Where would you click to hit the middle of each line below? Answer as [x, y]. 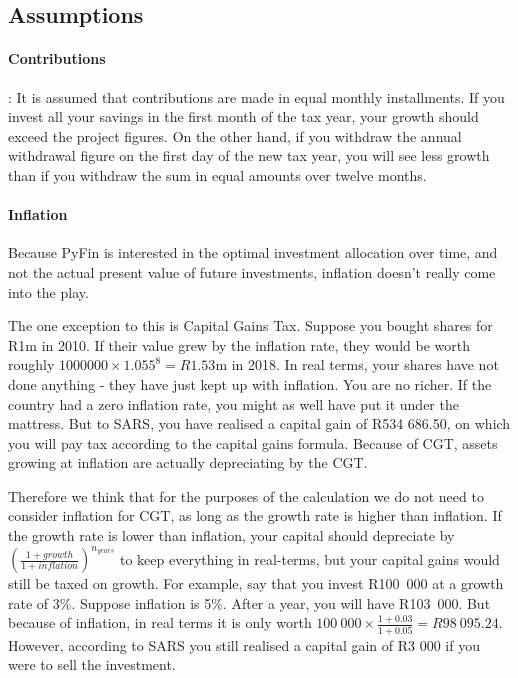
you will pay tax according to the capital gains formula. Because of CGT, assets [253, 442]
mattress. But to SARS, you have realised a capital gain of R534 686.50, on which [259, 423]
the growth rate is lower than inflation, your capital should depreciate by [231, 535]
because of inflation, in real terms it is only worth [160, 622]
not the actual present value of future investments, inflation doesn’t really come [252, 271]
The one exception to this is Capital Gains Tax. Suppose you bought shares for [250, 325]
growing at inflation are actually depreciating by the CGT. [188, 462]
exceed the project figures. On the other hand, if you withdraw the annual [235, 135]
